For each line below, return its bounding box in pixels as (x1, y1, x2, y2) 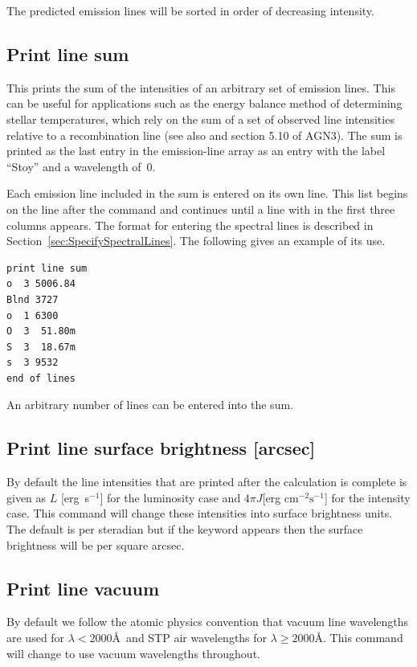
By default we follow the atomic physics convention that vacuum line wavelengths (6, 613, 409, 630)
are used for (6, 629, 65, 646)
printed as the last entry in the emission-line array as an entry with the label (6, 142, 386, 159)
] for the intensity (324, 489, 411, 505)
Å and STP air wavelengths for (112, 629, 268, 646)
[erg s (60, 489, 90, 505)
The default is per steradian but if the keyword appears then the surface (6, 521, 363, 538)
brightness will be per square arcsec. (6, 536, 185, 553)
